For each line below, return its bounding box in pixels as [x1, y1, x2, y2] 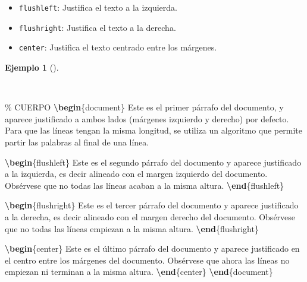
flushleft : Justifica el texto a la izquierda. [18, 1, 177, 13]
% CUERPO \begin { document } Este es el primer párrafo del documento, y [5, 101, 284, 113]
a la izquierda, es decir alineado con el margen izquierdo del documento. [5, 167, 268, 180]
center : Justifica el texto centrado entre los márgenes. [18, 41, 217, 53]
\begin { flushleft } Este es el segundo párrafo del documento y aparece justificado [5, 156, 302, 168]
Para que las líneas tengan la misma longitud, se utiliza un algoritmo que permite [5, 124, 302, 137]
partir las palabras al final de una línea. [5, 135, 149, 148]
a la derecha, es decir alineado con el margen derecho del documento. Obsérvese [5, 210, 296, 223]
